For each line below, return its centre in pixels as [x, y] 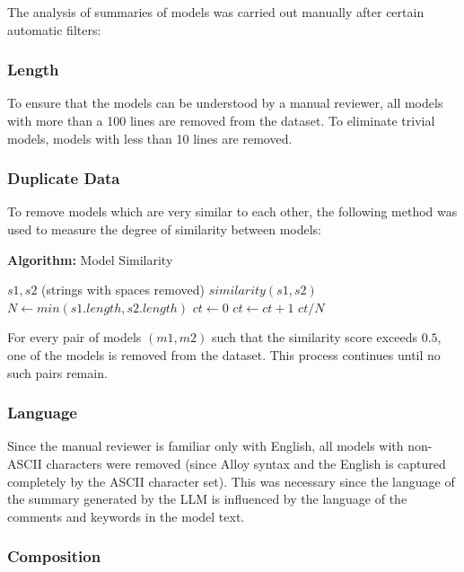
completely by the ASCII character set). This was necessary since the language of [231, 481]
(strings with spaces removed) [123, 290]
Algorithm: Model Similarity [90, 259]
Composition [54, 556]
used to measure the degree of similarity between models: [164, 229]
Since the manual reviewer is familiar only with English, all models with [206, 446]
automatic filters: [54, 29]
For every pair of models [74, 337]
